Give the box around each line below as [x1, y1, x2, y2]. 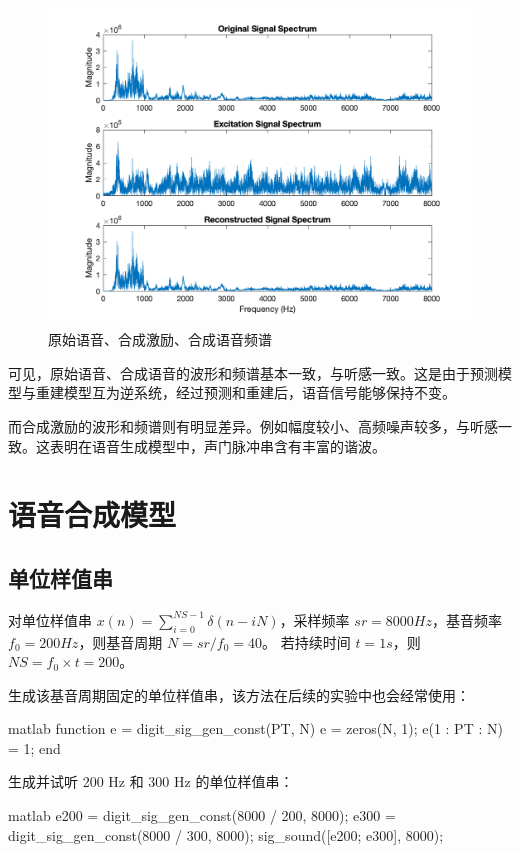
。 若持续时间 [262, 631, 351, 652]
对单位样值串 [8, 609, 92, 630]
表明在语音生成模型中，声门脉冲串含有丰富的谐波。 [49, 435, 386, 456]
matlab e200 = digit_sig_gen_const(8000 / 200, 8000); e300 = [8, 805, 396, 826]
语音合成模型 [8, 494, 177, 535]
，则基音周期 [78, 631, 163, 652]
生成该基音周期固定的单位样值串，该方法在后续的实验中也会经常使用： [8, 684, 470, 705]
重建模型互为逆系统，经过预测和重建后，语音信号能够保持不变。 [35, 382, 456, 403]
